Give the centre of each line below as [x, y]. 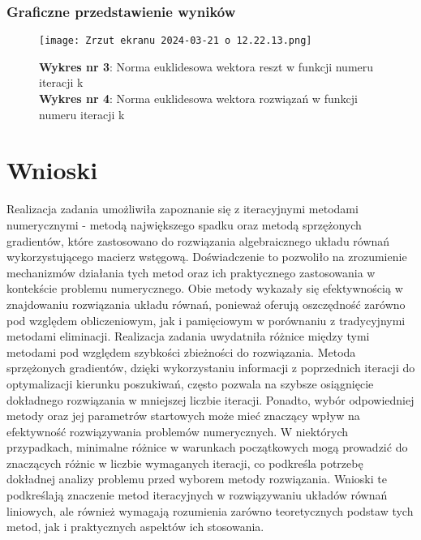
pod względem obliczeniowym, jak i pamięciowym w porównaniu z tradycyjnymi [206, 320]
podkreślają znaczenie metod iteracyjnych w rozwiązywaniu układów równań [197, 495]
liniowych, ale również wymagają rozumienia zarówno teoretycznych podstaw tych [210, 510]
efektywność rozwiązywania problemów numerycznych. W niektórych [177, 431]
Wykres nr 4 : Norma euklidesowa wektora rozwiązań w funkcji [198, 99]
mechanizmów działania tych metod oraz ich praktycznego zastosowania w [191, 272]
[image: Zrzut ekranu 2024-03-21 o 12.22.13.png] [176, 41]
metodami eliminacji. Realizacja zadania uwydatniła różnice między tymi [188, 336]
